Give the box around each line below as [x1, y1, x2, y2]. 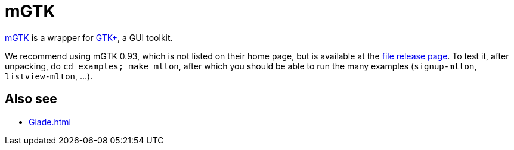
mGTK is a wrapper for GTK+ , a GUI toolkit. [5, 32, 173, 43]
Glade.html [29, 116, 71, 127]
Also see [5, 91, 57, 107]
